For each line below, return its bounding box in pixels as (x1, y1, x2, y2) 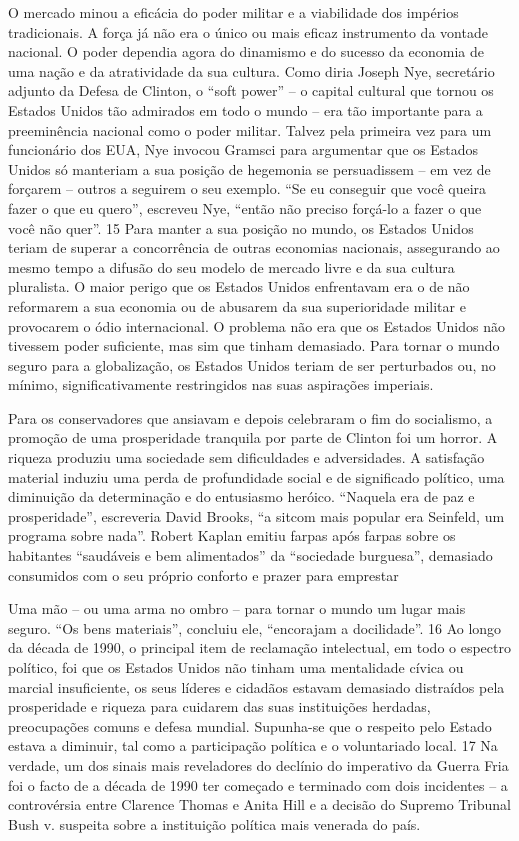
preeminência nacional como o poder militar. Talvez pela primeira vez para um (8, 119, 492, 140)
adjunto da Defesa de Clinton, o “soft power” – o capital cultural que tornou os (8, 80, 494, 101)
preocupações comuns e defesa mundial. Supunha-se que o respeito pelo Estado (8, 715, 492, 736)
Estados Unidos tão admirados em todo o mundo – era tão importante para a (8, 99, 483, 120)
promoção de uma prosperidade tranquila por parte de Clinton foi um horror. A (8, 427, 498, 448)
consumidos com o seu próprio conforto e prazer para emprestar (8, 564, 399, 585)
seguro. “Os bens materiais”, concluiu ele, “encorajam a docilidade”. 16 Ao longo (8, 617, 502, 638)
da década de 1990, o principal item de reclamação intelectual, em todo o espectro (8, 637, 511, 658)
